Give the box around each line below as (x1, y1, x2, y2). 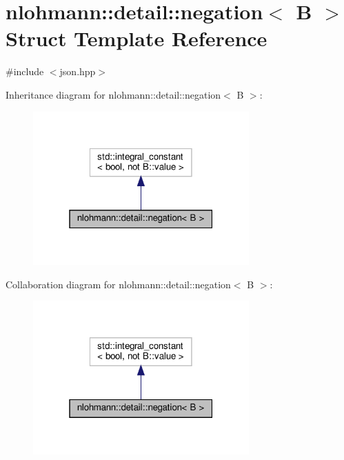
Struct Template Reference (6, 24, 267, 52)
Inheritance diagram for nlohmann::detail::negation (6, 87, 221, 101)
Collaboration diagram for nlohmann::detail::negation (6, 277, 231, 291)
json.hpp (59, 64, 96, 79)
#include (6, 64, 44, 79)
